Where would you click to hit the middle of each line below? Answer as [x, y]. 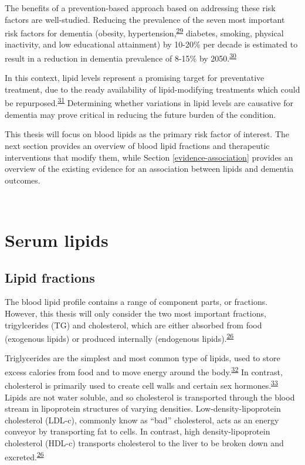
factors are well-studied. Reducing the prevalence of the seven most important [145, 19]
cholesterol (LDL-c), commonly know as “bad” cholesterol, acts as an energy [142, 420]
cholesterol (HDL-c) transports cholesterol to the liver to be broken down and [144, 442]
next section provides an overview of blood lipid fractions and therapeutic [137, 145]
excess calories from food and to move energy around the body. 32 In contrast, [144, 371]
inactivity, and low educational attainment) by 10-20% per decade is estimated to [151, 44]
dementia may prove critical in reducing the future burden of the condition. [140, 114]
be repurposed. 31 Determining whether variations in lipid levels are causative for [149, 102]
